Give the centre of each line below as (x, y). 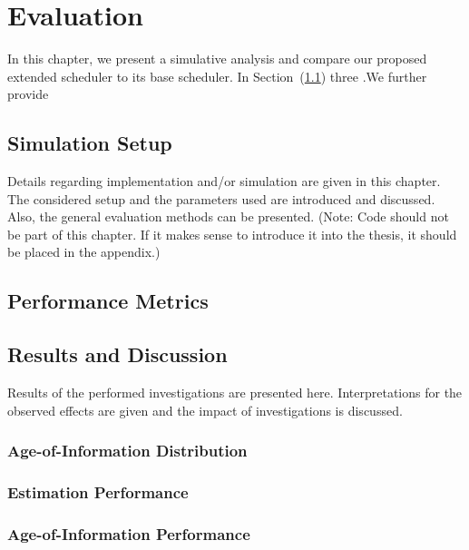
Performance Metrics (108, 301)
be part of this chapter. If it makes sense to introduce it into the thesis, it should (232, 234)
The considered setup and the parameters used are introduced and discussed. (221, 198)
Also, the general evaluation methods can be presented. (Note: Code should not (228, 216)
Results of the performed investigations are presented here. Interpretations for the (235, 393)
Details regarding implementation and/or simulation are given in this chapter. (224, 181)
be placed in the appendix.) (84, 252)
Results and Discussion (117, 354)
